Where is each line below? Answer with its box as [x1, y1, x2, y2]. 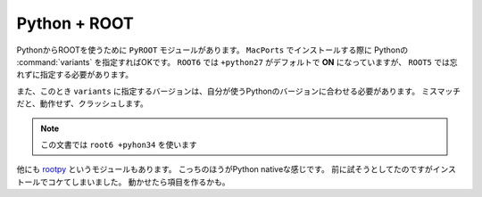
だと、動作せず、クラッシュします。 [16, 98, 149, 109]
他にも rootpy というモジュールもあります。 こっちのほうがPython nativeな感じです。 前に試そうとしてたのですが [16, 164, 433, 175]
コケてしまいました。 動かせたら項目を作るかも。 [47, 176, 230, 187]
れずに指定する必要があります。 [16, 70, 134, 80]
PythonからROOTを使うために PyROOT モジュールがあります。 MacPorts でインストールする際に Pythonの [16, 45, 409, 55]
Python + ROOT [16, 13, 134, 33]
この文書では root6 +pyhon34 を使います [40, 139, 197, 150]
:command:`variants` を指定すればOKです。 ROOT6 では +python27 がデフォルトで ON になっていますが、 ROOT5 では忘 [16, 56, 458, 67]
